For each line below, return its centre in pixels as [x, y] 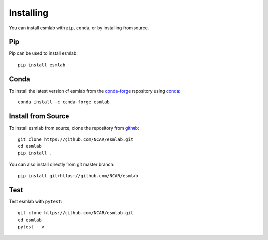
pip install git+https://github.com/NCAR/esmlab [78, 176]
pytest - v [31, 227]
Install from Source [39, 116]
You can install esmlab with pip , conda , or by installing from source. [79, 28]
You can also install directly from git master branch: [62, 164]
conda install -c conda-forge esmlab [64, 102]
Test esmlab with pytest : [35, 201]
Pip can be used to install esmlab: [43, 53]
